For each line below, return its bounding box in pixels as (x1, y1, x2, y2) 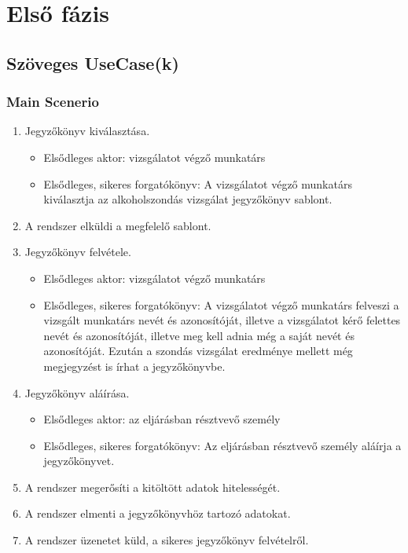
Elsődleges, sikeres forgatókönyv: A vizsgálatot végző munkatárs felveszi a (43, 296, 399, 313)
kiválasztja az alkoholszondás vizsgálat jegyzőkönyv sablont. (43, 191, 333, 207)
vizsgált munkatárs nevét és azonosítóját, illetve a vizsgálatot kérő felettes (43, 312, 401, 328)
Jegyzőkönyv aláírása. (24, 384, 130, 401)
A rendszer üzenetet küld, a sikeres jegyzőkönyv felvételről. (24, 532, 309, 548)
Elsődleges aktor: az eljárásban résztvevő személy (43, 411, 281, 427)
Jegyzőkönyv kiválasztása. (24, 123, 150, 139)
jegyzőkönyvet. (43, 452, 115, 469)
